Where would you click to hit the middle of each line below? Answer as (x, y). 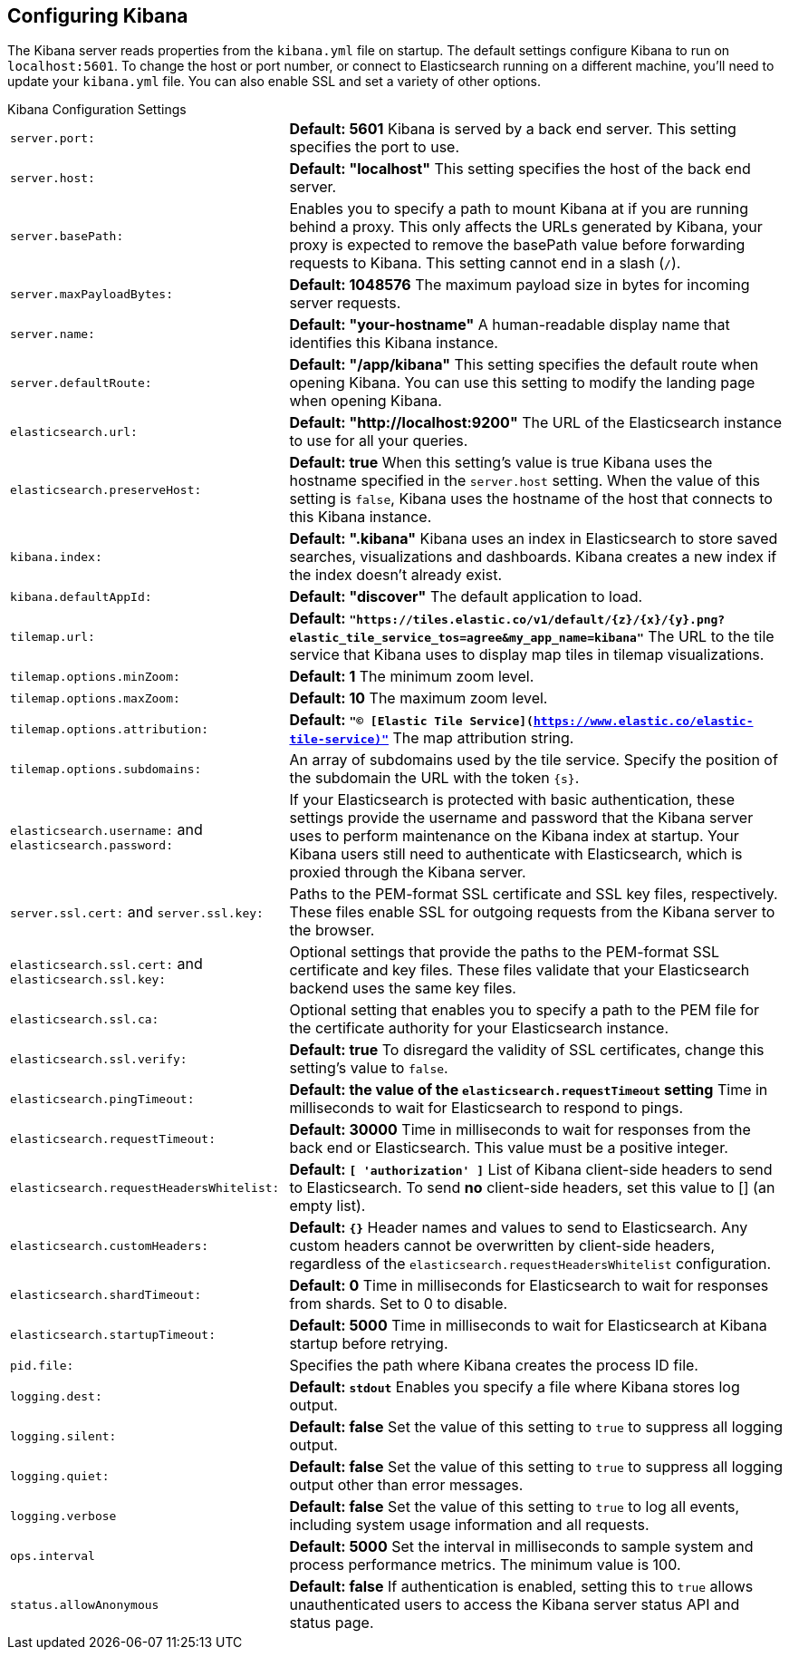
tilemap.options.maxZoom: (95, 698)
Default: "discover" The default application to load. (466, 597)
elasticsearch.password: (92, 845)
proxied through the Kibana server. (408, 872)
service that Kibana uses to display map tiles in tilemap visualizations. (527, 655)
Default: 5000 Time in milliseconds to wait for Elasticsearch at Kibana (528, 1326)
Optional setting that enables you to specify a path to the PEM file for (524, 1010)
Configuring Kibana (98, 16)
